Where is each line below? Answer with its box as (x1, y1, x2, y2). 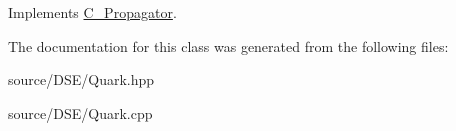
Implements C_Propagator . (8, 2, 177, 22)
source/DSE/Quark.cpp (8, 102, 153, 123)
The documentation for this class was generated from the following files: (8, 35, 449, 56)
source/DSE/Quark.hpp (8, 69, 155, 90)
